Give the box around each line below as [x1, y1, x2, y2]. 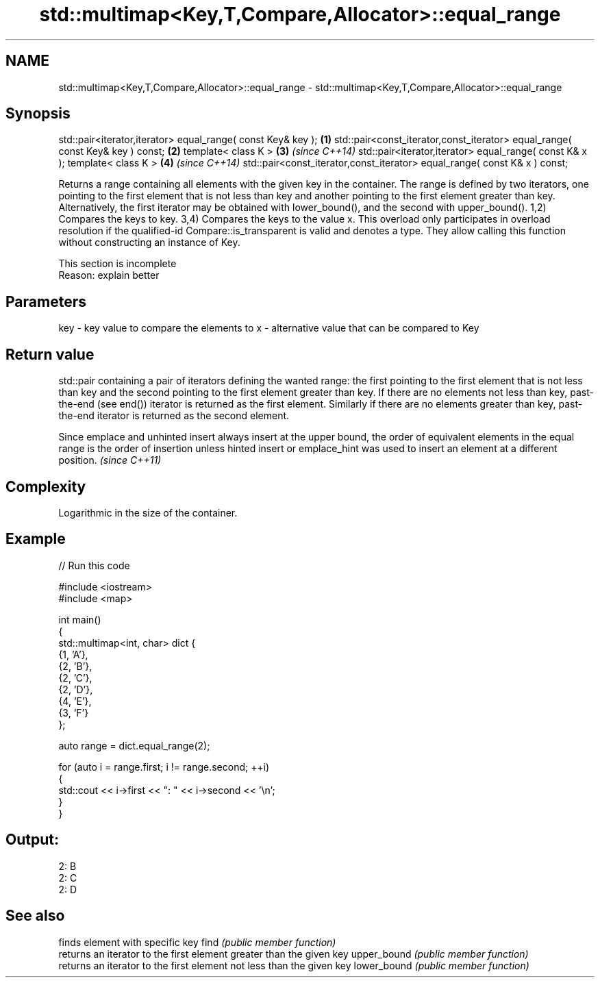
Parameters [5, 293, 86, 310]
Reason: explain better [58, 269, 160, 282]
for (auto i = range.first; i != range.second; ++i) [58, 760, 270, 773]
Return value [5, 345, 95, 363]
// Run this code [58, 559, 130, 571]
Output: [5, 831, 59, 849]
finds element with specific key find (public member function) [58, 936, 336, 948]
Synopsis [5, 105, 71, 123]
